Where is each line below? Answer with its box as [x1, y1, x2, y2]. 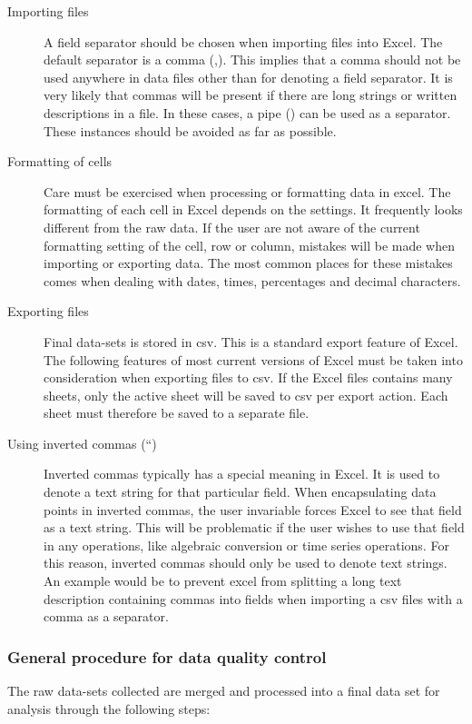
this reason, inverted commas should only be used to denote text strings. [44, 553, 447, 572]
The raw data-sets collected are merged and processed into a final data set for [7, 681, 440, 700]
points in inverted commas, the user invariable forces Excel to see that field [44, 500, 462, 519]
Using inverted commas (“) [7, 433, 157, 452]
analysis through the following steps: [7, 699, 211, 718]
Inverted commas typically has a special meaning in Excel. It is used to [44, 464, 440, 483]
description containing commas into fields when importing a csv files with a [44, 589, 463, 608]
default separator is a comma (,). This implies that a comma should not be [44, 50, 461, 69]
